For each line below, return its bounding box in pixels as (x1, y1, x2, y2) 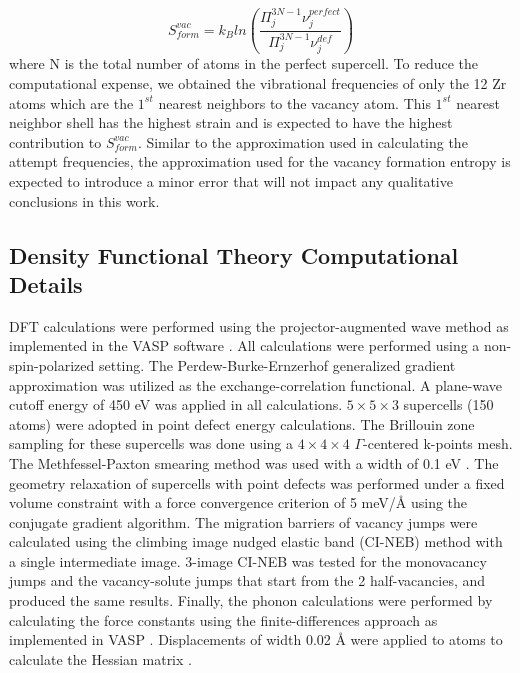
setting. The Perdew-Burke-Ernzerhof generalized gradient (98, 354, 456, 375)
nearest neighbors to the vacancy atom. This (158, 92, 431, 113)
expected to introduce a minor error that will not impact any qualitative (9, 170, 453, 191)
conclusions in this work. (9, 190, 160, 211)
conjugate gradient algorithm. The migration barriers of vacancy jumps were (9, 511, 478, 532)
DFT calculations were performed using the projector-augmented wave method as (9, 315, 509, 336)
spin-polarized (9, 354, 95, 375)
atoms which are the (9, 92, 134, 113)
